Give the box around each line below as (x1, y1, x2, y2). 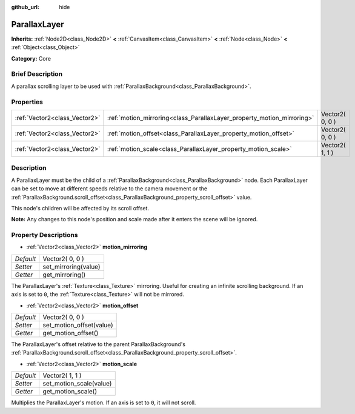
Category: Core (11, 55, 51, 62)
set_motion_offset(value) (42, 321, 113, 329)
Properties (11, 98, 44, 106)
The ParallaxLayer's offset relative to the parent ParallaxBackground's (11, 340, 186, 348)
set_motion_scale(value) (42, 379, 112, 388)
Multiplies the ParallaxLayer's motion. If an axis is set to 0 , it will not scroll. (11, 399, 196, 406)
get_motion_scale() (42, 387, 97, 396)
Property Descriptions (11, 231, 78, 239)
